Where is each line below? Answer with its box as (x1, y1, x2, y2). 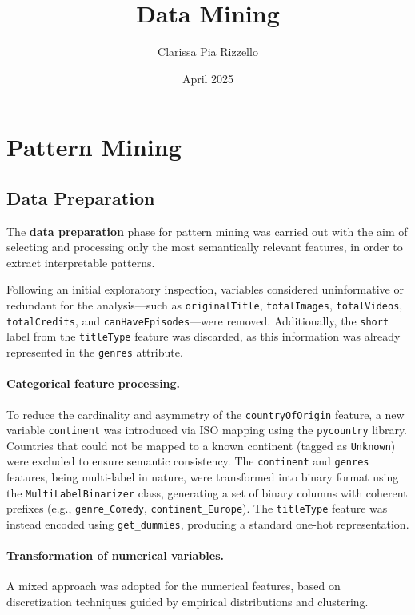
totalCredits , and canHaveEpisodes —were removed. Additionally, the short (6, 312, 389, 329)
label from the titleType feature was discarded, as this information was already (6, 328, 401, 345)
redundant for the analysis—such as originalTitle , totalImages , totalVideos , (6, 297, 403, 313)
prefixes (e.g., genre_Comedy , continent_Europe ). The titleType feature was (6, 500, 388, 517)
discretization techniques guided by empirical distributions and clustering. (6, 593, 369, 610)
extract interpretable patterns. (6, 254, 155, 270)
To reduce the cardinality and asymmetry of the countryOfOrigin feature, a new (6, 405, 405, 422)
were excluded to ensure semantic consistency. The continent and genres (6, 453, 369, 469)
